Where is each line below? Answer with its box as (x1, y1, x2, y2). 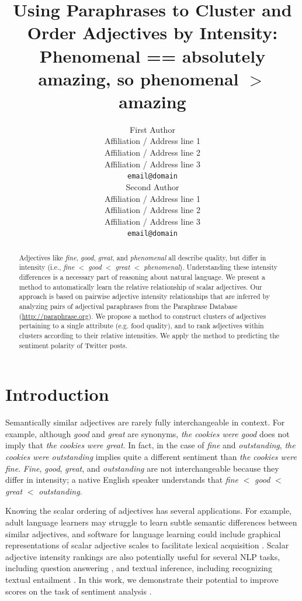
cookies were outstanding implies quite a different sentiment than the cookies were (5, 451, 297, 463)
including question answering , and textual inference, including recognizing (5, 562, 272, 574)
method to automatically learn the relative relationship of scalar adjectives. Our (19, 281, 262, 291)
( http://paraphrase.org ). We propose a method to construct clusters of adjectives (19, 311, 266, 321)
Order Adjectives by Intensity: (27, 20, 278, 44)
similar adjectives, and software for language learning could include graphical (5, 527, 281, 540)
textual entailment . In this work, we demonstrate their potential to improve (5, 573, 279, 585)
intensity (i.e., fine (19, 262, 75, 272)
